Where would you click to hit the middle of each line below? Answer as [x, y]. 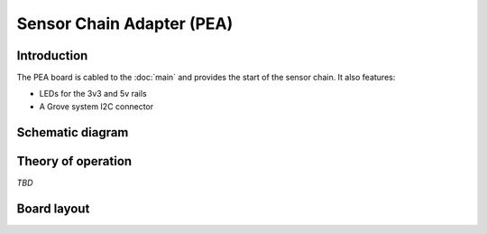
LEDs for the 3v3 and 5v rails [93, 94]
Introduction [52, 56]
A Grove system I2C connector [96, 106]
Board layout [53, 208]
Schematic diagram [73, 132]
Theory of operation [74, 161]
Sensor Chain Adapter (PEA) [125, 23]
